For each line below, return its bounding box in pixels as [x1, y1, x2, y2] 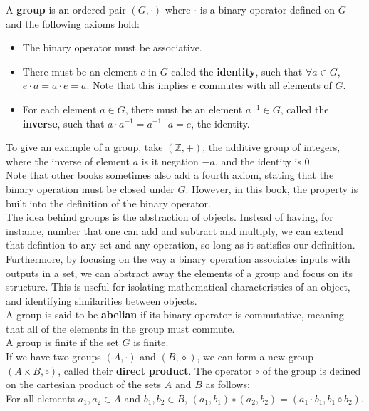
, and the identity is [214, 153, 301, 168]
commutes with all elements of [199, 78, 332, 93]
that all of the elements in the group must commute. [6, 321, 235, 335]
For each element [22, 101, 97, 116]
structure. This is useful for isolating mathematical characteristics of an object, [6, 279, 350, 294]
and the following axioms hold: [6, 16, 140, 31]
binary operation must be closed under [6, 181, 175, 196]
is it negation [141, 153, 199, 168]
